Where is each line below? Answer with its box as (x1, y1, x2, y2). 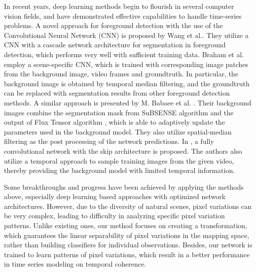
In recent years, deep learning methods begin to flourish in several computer (4, 1, 234, 11)
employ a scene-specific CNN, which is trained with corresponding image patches (4, 59, 249, 69)
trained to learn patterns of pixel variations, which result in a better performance (4, 249, 250, 259)
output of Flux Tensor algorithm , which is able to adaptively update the (4, 117, 225, 127)
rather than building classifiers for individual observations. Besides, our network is (4, 239, 253, 250)
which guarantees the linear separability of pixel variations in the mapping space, (4, 230, 250, 240)
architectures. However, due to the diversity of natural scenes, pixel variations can (4, 201, 252, 211)
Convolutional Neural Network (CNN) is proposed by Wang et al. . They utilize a (4, 30, 249, 40)
